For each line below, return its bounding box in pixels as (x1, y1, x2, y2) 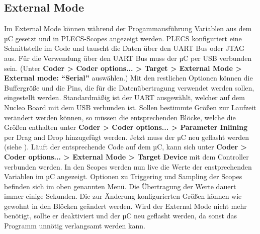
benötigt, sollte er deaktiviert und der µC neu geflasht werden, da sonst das (4, 210, 237, 221)
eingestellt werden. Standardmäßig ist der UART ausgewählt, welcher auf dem (4, 92, 245, 103)
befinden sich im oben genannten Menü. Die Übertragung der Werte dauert (4, 181, 236, 191)
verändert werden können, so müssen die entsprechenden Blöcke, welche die (4, 112, 236, 122)
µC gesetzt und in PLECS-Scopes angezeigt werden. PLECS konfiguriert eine (4, 33, 242, 43)
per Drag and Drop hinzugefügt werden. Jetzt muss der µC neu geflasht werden (4, 131, 249, 142)
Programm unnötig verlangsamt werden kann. (4, 220, 145, 231)
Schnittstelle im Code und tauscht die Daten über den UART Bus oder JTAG (4, 43, 244, 53)
